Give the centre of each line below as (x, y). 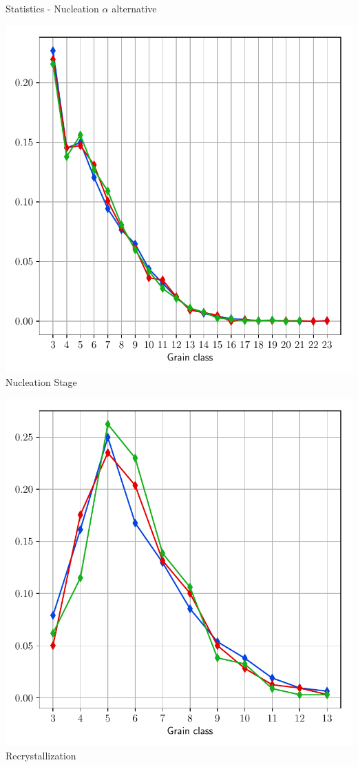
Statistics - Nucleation (52, 8)
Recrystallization (41, 756)
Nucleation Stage (41, 382)
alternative (134, 8)
